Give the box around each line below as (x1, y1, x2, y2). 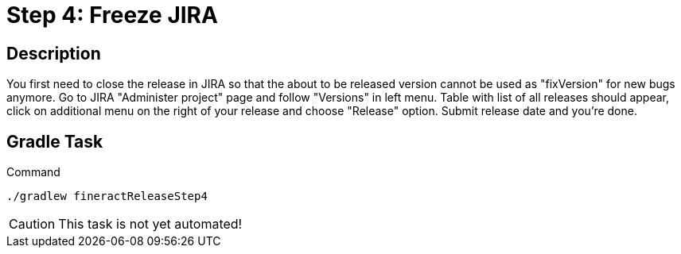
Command (6, 165, 60, 179)
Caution (9, 216, 56, 233)
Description (6, 43, 101, 63)
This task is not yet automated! (58, 216, 243, 233)
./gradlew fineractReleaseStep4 (6, 190, 208, 203)
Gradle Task (6, 131, 103, 152)
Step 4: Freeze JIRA (6, 2, 218, 29)
